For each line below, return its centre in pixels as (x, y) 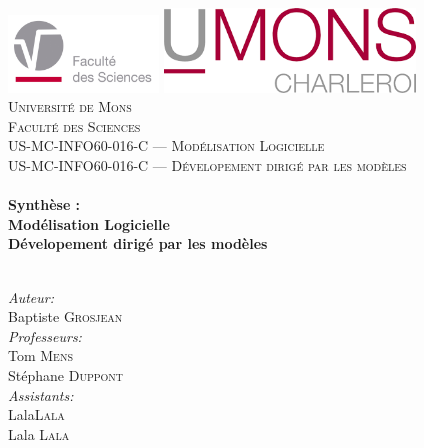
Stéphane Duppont (66, 374)
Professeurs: (45, 335)
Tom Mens (40, 355)
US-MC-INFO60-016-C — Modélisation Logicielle (166, 145)
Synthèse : (44, 204)
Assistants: (41, 394)
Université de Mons (70, 106)
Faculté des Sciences (74, 125)
